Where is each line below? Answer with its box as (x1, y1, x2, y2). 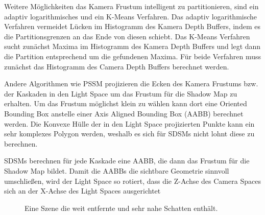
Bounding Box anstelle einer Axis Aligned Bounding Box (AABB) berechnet (4, 108, 244, 118)
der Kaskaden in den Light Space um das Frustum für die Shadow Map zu (4, 88, 237, 99)
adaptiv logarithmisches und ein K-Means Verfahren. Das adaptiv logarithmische (4, 11, 257, 21)
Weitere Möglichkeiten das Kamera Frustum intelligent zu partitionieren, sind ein (4, 1, 259, 11)
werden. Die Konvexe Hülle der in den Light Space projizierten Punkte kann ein (4, 118, 255, 129)
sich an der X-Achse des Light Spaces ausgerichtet (4, 185, 161, 196)
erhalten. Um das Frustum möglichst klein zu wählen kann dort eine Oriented (4, 98, 247, 109)
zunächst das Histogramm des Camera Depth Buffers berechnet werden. (4, 61, 229, 71)
